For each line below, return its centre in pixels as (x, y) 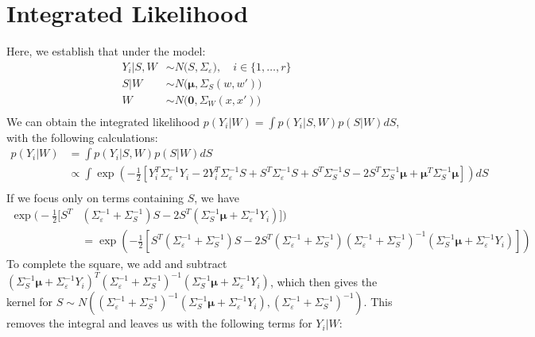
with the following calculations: (82, 137)
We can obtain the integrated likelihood (103, 121)
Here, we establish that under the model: (106, 51)
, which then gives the (324, 281)
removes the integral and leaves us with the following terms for (159, 323)
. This (378, 302)
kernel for (30, 302)
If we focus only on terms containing (95, 197)
